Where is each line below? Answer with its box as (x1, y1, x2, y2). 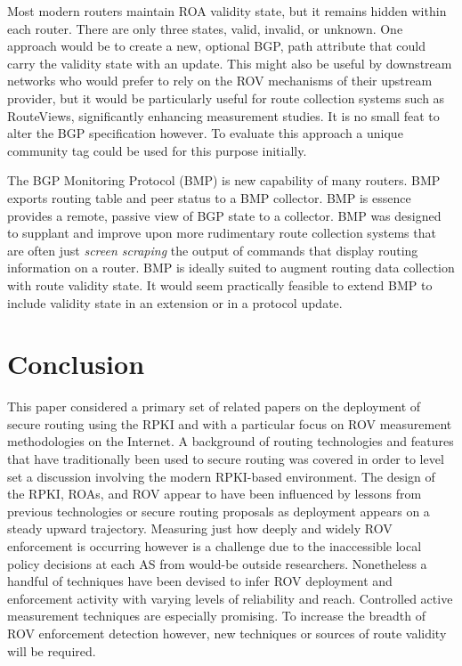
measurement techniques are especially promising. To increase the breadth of (7, 606, 426, 625)
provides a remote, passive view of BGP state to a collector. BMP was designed (7, 206, 442, 224)
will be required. (7, 641, 96, 660)
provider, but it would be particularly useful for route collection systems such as (7, 88, 445, 107)
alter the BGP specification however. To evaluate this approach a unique (7, 124, 403, 142)
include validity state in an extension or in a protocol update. (7, 293, 343, 312)
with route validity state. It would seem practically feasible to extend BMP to (7, 275, 433, 294)
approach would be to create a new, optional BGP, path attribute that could (7, 37, 426, 55)
